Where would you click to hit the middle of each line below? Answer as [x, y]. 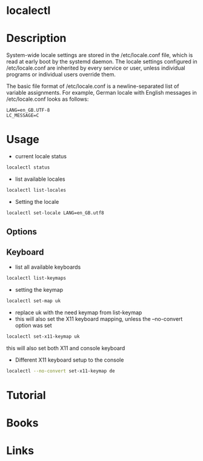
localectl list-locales [36, 190]
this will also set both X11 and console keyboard [66, 348]
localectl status [28, 167]
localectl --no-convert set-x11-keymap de [61, 371]
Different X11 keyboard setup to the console [69, 360]
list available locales [40, 179]
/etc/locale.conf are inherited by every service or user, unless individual [96, 68]
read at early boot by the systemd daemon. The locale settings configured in [102, 62]
